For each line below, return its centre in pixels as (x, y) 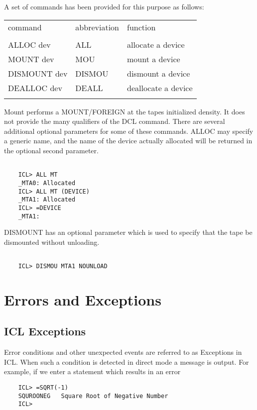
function (141, 27)
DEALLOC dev (35, 88)
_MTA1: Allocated (47, 200)
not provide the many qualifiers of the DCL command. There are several (115, 121)
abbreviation (97, 27)
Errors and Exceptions (83, 299)
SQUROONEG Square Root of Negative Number (93, 396)
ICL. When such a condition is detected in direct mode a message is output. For (127, 361)
